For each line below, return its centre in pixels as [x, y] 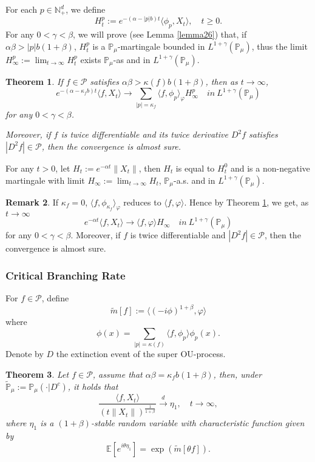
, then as [222, 81]
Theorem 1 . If [34, 81]
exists [91, 59]
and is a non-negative [270, 168]
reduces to [142, 202]
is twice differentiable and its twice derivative [144, 134]
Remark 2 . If [32, 202]
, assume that [117, 374]
